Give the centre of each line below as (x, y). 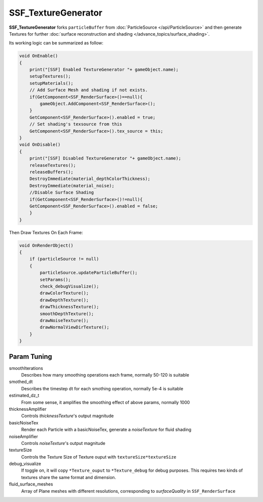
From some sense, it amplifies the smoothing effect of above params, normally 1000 (105, 402)
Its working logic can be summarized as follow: (56, 43)
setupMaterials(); (51, 83)
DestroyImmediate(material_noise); (72, 186)
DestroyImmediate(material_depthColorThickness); (90, 179)
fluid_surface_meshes (31, 484)
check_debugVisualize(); (69, 286)
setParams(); (55, 280)
